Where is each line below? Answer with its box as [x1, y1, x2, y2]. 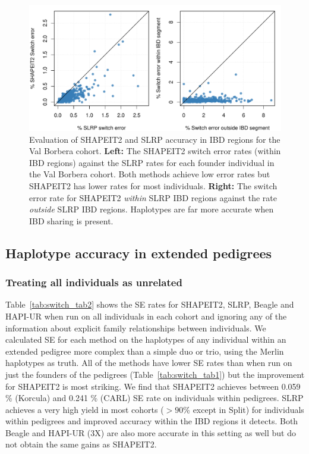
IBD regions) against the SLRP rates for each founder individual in [29, 156, 275, 168]
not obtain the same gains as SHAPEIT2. [5, 438, 157, 450]
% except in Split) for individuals [183, 403, 304, 415]
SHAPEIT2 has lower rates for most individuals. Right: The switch [29, 179, 278, 192]
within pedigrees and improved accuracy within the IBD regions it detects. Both [5, 415, 298, 427]
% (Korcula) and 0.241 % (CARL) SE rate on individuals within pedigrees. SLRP [5, 392, 304, 404]
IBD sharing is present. [29, 214, 113, 227]
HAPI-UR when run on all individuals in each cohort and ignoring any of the [5, 309, 287, 322]
